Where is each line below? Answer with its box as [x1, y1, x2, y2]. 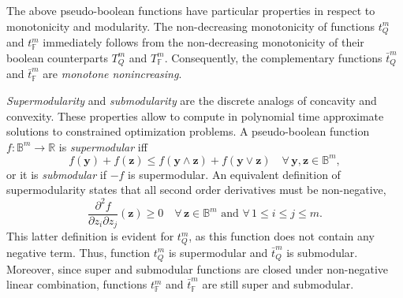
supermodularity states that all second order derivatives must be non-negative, [6, 181, 386, 198]
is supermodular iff [58, 138, 147, 155]
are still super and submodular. [202, 276, 354, 292]
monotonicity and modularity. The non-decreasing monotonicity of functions [6, 17, 375, 34]
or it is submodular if [6, 166, 106, 182]
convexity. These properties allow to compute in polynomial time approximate [6, 107, 384, 124]
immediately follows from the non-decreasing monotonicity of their [43, 34, 364, 50]
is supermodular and [168, 244, 268, 260]
